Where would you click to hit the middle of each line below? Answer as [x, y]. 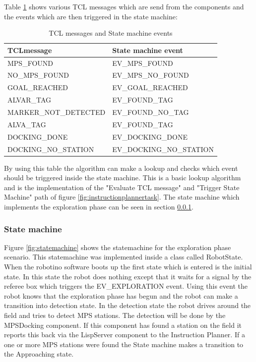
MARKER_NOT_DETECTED [57, 112]
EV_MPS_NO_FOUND [151, 75]
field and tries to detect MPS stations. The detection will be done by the [115, 315]
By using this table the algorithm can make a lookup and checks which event [121, 168]
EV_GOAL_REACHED [150, 87]
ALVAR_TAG [29, 100]
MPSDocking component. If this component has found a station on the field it [123, 325]
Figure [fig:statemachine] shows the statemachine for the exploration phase [118, 247]
